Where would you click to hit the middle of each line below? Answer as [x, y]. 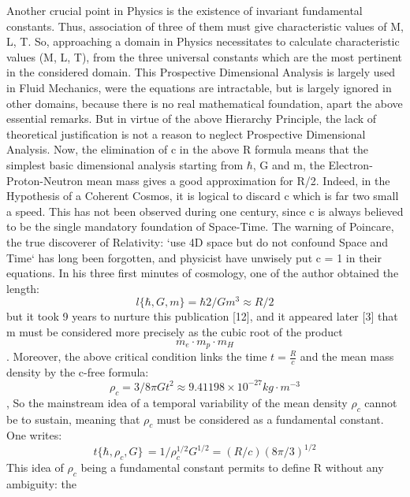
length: [23, 288]
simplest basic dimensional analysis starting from [125, 164]
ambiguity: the [42, 484]
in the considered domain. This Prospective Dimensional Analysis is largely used [201, 72]
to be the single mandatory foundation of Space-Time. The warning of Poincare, [200, 226]
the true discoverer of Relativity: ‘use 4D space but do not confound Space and [198, 241]
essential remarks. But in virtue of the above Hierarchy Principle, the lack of [192, 119]
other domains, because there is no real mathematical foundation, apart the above [205, 103]
